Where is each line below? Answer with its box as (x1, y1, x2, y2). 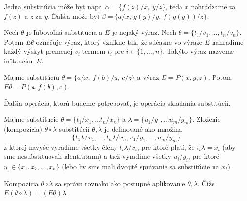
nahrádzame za (191, 1, 236, 11)
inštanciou (4, 55, 34, 65)
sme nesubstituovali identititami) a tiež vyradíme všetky (4, 151, 171, 161)
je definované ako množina (104, 124, 182, 134)
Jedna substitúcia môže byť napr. (4, 1, 103, 11)
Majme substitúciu (4, 72, 60, 82)
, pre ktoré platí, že (137, 141, 195, 152)
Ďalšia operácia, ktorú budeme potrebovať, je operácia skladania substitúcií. (4, 97, 231, 108)
